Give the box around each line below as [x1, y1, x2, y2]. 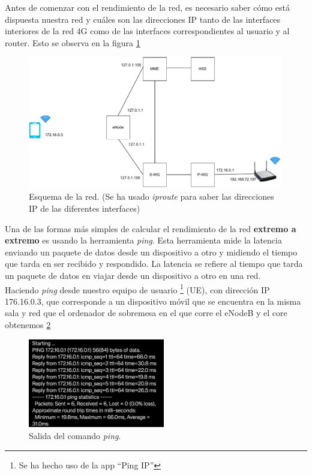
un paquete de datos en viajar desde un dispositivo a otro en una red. [5, 269, 261, 281]
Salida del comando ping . [29, 429, 121, 442]
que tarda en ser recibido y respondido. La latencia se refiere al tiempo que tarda [5, 257, 303, 270]
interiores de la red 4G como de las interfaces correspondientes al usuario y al [5, 25, 290, 37]
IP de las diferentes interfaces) [29, 202, 140, 215]
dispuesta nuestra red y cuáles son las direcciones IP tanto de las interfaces [5, 13, 281, 25]
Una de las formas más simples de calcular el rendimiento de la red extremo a [5, 222, 296, 235]
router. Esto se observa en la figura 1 [5, 36, 140, 49]
